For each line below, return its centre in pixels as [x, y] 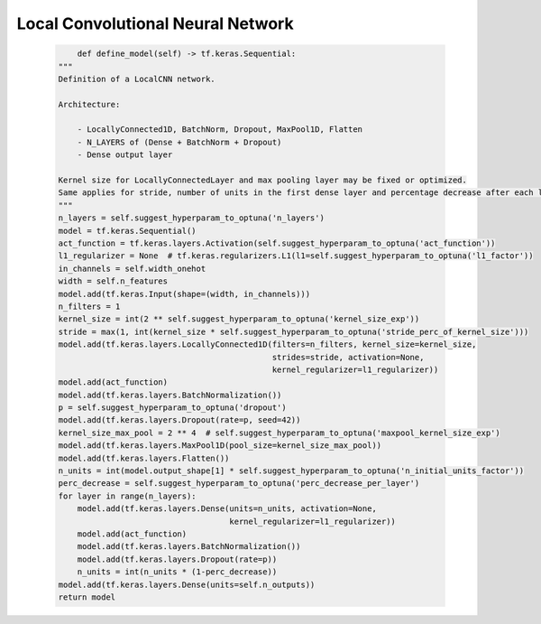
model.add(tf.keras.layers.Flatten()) [144, 458]
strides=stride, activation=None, [348, 357]
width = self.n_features [113, 281]
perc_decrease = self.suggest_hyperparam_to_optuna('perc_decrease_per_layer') [239, 484]
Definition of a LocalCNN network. [137, 79]
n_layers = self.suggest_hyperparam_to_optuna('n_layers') [191, 218]
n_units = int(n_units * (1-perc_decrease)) [177, 572]
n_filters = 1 [89, 306]
